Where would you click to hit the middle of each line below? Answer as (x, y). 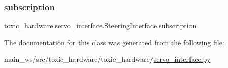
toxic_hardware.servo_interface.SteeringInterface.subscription (100, 25)
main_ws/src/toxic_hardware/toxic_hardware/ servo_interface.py (107, 59)
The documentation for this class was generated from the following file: (114, 42)
